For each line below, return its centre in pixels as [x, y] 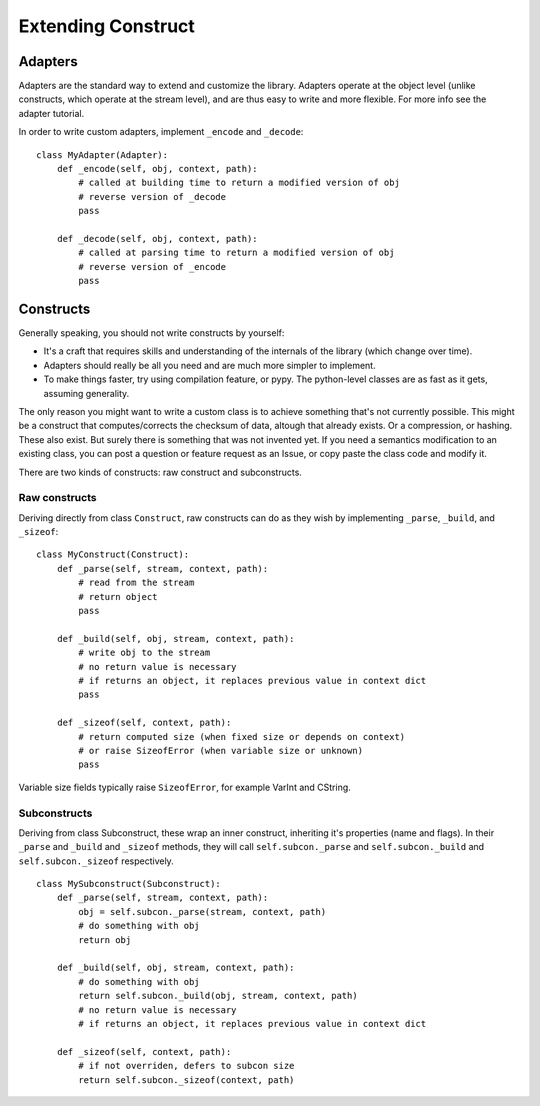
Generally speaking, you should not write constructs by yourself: [151, 333]
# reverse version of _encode [152, 266]
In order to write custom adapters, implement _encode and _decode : [161, 132]
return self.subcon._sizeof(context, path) [186, 1079]
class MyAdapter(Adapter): [102, 154]
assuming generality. [86, 393]
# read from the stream [136, 583]
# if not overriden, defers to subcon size [186, 1066]
